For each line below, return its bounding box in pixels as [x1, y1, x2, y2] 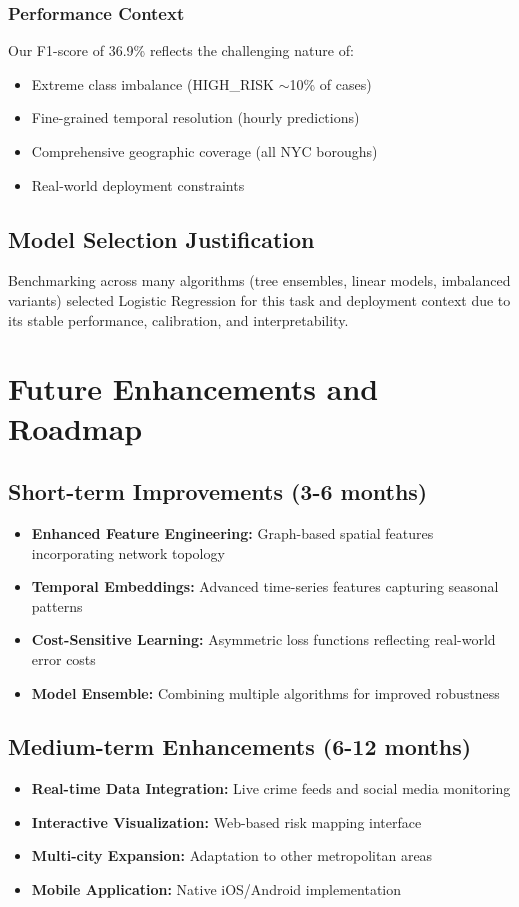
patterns [31, 595, 83, 616]
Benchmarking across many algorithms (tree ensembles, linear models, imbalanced [8, 270, 511, 291]
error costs [31, 648, 96, 669]
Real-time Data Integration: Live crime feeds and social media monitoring [31, 778, 511, 799]
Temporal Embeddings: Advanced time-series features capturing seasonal [31, 576, 499, 597]
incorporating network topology [31, 542, 225, 563]
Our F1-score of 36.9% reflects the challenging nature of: [8, 40, 354, 61]
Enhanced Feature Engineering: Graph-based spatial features [31, 522, 434, 543]
